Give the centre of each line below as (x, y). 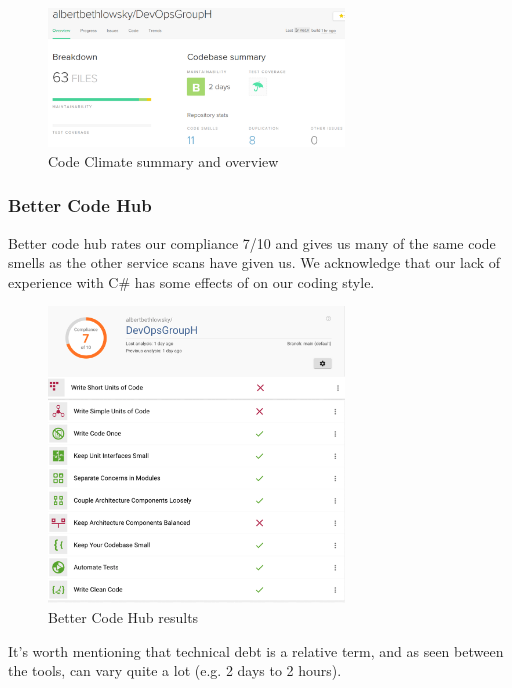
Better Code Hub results (123, 616)
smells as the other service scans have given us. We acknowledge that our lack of (254, 262)
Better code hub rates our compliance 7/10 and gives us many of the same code (252, 242)
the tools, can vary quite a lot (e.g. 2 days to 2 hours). (175, 670)
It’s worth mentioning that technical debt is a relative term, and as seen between (256, 650)
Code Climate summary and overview (163, 160)
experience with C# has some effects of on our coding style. (191, 281)
